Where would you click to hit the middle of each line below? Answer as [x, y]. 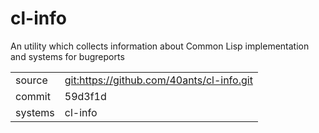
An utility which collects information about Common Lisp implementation [160, 46]
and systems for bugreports [67, 56]
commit [33, 96]
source [31, 80]
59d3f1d [85, 96]
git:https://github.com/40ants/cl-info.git [158, 80]
